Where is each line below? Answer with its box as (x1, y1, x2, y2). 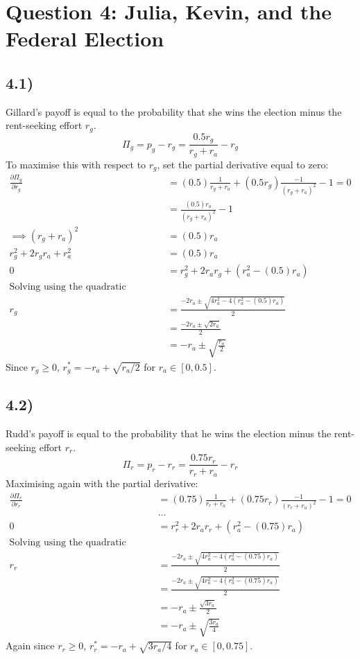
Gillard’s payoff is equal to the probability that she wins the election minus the (6, 104, 342, 118)
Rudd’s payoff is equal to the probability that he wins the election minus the (6, 426, 332, 441)
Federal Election (6, 24, 164, 53)
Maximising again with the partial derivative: (6, 475, 198, 490)
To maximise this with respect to (6, 157, 146, 171)
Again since (6, 638, 55, 653)
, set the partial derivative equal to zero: (157, 157, 329, 171)
